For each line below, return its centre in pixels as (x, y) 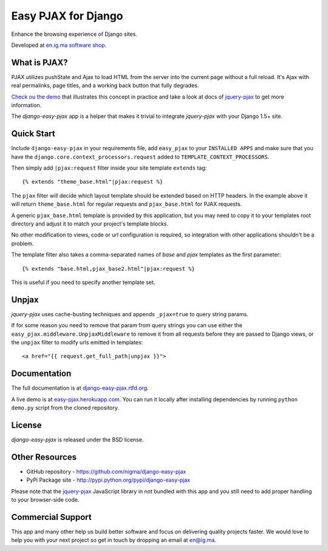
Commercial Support (52, 517)
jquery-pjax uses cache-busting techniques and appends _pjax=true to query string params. (130, 314)
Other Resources (44, 457)
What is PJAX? (39, 62)
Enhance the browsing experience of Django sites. (74, 34)
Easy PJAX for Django (67, 16)
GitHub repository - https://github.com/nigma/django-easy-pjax (106, 471)
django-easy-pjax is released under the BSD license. (77, 440)
